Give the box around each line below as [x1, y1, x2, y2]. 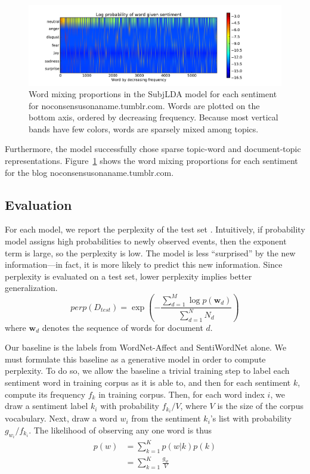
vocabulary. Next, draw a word [5, 412, 117, 425]
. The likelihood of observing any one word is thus [29, 423, 212, 436]
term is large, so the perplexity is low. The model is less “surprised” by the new [5, 246, 296, 259]
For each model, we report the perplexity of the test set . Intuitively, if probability [5, 223, 305, 236]
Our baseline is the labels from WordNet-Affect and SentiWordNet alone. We [5, 341, 287, 354]
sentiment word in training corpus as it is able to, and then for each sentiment [5, 376, 291, 388]
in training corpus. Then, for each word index [98, 388, 265, 400]
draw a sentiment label [5, 399, 88, 412]
